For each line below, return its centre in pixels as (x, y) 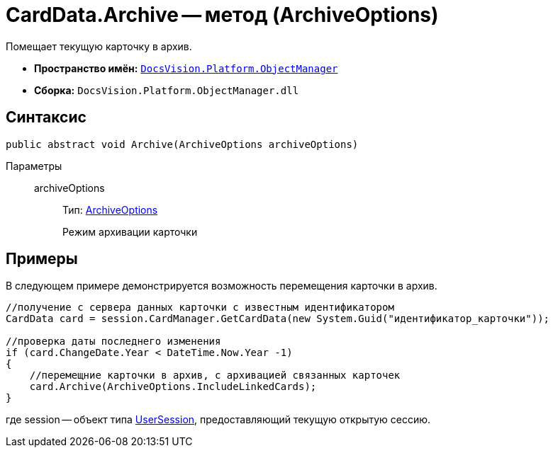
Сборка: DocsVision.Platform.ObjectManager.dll (167, 90)
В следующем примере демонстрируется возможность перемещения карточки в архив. (222, 286)
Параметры (34, 166)
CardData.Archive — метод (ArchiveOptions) (222, 15)
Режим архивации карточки (130, 231)
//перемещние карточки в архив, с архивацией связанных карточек (215, 375)
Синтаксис (46, 117)
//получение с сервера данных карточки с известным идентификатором (200, 308)
